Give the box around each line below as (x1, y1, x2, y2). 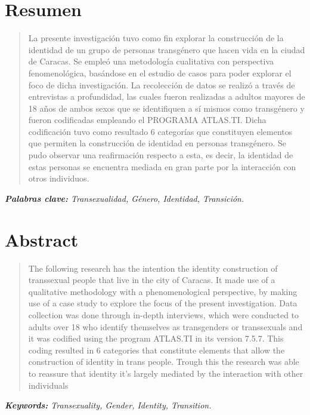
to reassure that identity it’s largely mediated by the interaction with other (28, 367, 303, 379)
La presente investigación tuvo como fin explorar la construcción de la (28, 32, 284, 44)
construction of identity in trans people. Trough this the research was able (28, 355, 299, 368)
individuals (28, 379, 69, 391)
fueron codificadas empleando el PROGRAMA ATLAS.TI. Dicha (28, 113, 266, 126)
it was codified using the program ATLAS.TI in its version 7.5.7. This (28, 332, 284, 345)
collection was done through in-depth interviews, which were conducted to (28, 308, 299, 321)
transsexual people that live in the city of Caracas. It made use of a (28, 273, 275, 286)
